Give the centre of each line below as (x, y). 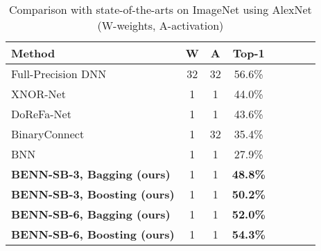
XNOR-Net (38, 94)
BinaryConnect (48, 134)
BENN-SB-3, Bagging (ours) (91, 174)
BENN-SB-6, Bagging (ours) (91, 214)
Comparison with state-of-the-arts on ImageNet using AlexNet (160, 9)
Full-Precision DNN (59, 74)
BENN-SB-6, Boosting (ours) (93, 234)
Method (33, 53)
